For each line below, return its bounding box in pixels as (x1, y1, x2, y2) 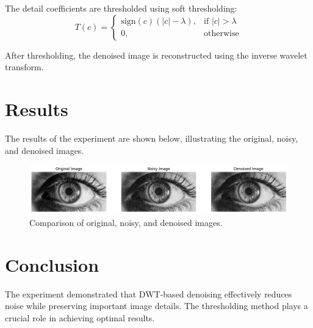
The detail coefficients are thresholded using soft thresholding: (5, 2, 237, 14)
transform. (5, 60, 44, 73)
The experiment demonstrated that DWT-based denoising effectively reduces (5, 287, 292, 300)
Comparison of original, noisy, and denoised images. (29, 216, 223, 229)
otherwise (204, 29, 239, 38)
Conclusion (5, 252, 99, 277)
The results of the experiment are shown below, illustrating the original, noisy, (5, 131, 298, 144)
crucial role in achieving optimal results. (5, 311, 155, 324)
